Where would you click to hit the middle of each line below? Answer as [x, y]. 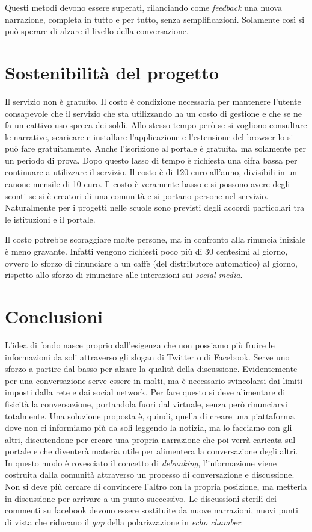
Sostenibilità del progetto [112, 72]
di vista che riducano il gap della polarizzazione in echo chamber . [124, 521]
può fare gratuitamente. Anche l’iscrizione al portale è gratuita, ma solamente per [155, 148]
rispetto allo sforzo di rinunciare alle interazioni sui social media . [124, 275]
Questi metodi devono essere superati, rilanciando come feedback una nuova [143, 7]
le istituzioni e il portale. [50, 219]
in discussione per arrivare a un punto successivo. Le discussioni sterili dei [141, 498]
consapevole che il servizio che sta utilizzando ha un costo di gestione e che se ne [153, 113]
